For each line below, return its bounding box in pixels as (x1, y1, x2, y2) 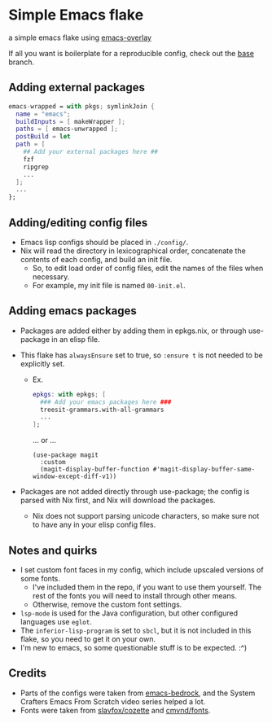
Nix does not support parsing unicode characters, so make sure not (32, 511, 260, 521)
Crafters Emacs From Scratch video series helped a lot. (20, 696, 206, 706)
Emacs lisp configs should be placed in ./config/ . (20, 237, 189, 247)
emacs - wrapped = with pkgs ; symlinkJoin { (8, 102, 155, 111)
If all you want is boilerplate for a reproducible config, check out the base (8, 48, 255, 58)
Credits (8, 666, 47, 681)
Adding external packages (8, 81, 145, 94)
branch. (8, 57, 35, 67)
